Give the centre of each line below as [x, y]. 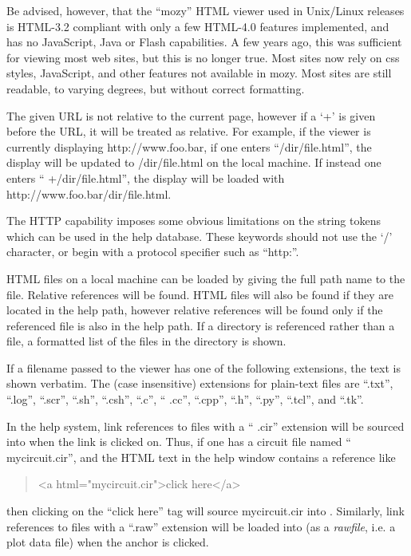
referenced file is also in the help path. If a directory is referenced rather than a [201, 325]
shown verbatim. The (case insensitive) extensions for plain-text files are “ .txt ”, [200, 383]
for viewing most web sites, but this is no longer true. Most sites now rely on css [203, 57]
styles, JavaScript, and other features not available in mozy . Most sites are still [199, 73]
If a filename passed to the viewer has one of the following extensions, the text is [204, 367]
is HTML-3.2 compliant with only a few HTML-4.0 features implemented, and [198, 26]
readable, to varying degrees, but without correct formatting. [156, 88]
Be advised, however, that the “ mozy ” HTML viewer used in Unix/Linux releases [205, 10]
